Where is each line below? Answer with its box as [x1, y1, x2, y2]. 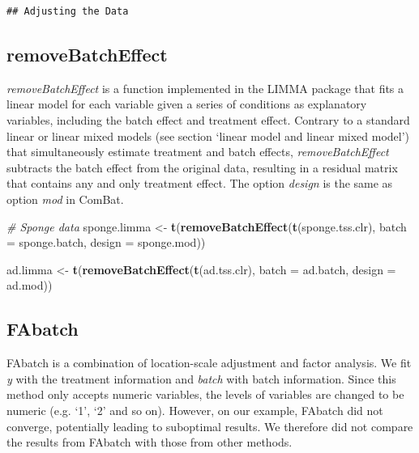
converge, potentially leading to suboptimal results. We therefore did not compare [6, 417, 413, 434]
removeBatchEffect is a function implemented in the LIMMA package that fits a [6, 79, 404, 96]
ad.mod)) [6, 277, 53, 294]
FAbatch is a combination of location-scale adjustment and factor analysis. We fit [6, 354, 412, 371]
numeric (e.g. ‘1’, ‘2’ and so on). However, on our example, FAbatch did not [6, 401, 383, 418]
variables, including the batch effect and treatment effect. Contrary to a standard [6, 111, 410, 128]
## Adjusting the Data [6, 6, 129, 17]
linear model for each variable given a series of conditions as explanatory [6, 95, 367, 112]
